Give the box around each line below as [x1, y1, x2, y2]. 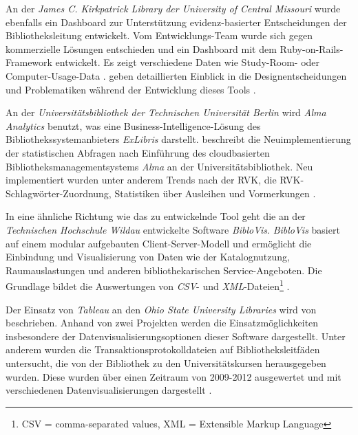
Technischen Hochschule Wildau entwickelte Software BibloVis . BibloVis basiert [6, 222, 340, 236]
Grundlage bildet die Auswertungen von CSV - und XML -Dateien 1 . [6, 277, 290, 293]
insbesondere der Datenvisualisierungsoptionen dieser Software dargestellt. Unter [6, 328, 346, 343]
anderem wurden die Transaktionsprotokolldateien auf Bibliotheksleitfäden [6, 342, 320, 357]
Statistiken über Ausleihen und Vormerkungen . [114, 186, 316, 200]
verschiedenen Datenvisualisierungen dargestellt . [6, 383, 212, 397]
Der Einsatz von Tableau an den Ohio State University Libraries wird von [6, 302, 317, 316]
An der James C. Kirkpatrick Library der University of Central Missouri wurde [6, 1, 341, 15]
